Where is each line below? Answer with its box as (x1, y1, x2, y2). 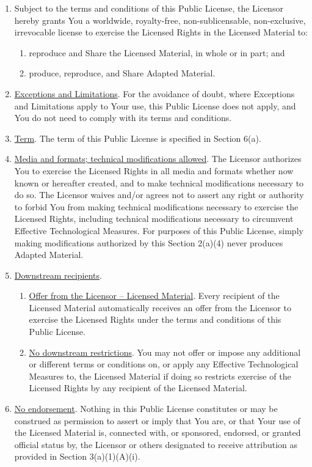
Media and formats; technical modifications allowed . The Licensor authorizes (14, 152, 302, 165)
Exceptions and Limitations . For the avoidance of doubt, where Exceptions (14, 87, 295, 100)
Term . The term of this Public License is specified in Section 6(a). (14, 131, 261, 144)
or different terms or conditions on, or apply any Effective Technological (29, 358, 299, 370)
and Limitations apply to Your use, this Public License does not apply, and (14, 99, 296, 112)
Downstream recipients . (14, 268, 102, 281)
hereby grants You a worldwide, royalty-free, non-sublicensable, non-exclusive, (14, 13, 306, 26)
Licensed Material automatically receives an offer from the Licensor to (29, 301, 291, 314)
